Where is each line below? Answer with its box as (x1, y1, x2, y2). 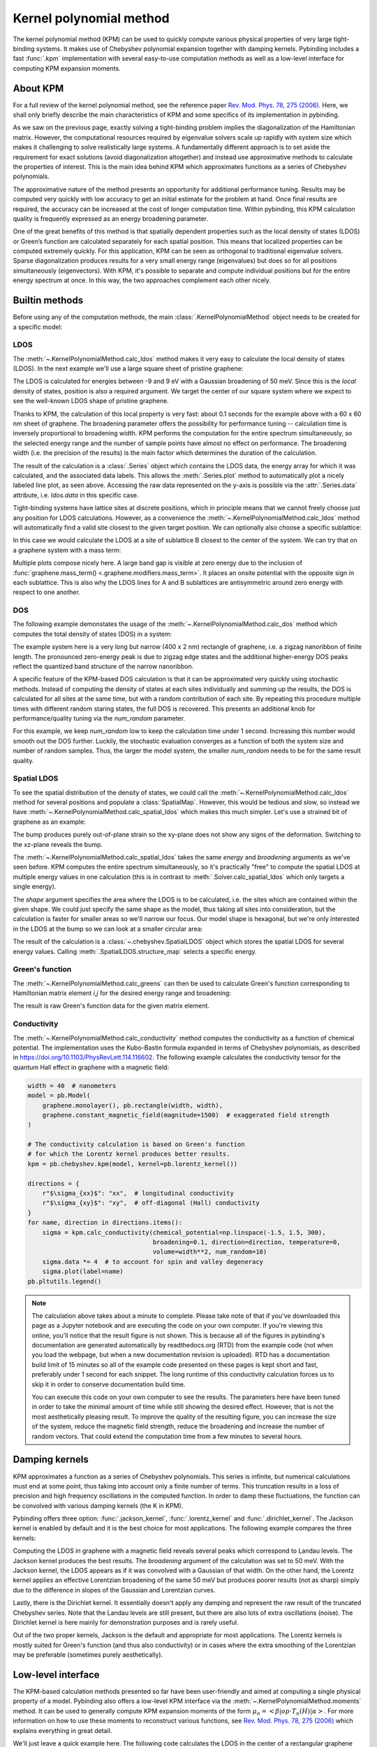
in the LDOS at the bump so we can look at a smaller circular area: (13, 925, 203, 933)
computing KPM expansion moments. (13, 64, 121, 73)
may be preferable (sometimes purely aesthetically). (13, 1651, 163, 1659)
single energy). (13, 883, 57, 891)
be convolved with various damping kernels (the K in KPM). (13, 1501, 184, 1509)
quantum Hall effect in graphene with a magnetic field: (13, 1063, 170, 1071)
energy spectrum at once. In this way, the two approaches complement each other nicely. (13, 276, 272, 284)
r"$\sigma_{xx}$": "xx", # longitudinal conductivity (42, 1189, 234, 1198)
